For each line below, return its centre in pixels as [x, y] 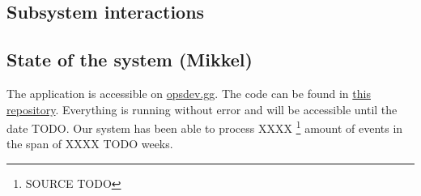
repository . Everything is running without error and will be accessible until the [202, 109]
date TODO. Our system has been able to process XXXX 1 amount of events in [205, 127]
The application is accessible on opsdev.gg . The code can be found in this [189, 93]
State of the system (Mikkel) [130, 60]
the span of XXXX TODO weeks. [90, 144]
